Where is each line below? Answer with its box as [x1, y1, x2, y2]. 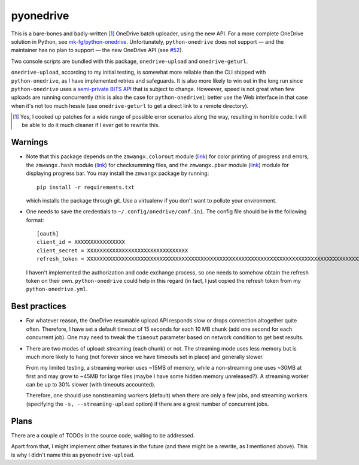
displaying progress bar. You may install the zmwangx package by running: [26, 170, 209, 177]
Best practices [11, 301, 66, 312]
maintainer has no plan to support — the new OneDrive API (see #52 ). [11, 47, 184, 54]
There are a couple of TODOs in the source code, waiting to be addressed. [11, 431, 195, 439]
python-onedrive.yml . [26, 285, 88, 293]
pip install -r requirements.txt [36, 183, 135, 191]
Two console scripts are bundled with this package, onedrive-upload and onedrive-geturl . [11, 58, 248, 65]
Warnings [11, 137, 48, 147]
